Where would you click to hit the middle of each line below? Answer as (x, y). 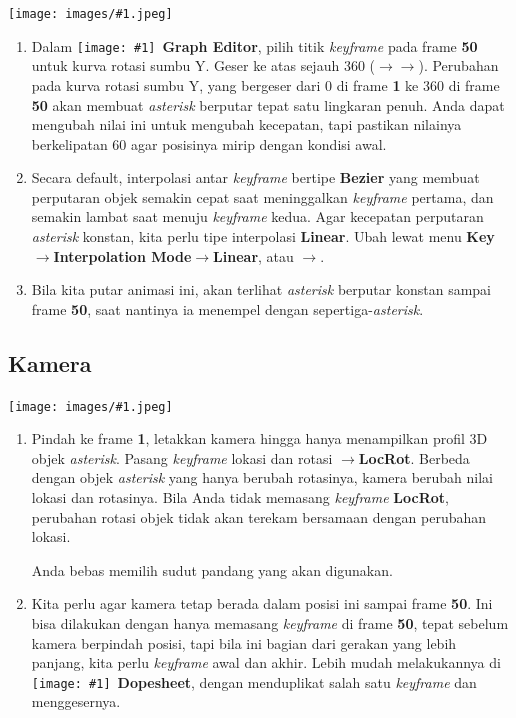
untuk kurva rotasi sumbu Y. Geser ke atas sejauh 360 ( (203, 65)
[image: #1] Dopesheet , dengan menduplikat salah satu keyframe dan (254, 681)
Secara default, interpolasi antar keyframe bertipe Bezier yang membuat (255, 177)
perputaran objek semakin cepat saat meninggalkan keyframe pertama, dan (262, 196)
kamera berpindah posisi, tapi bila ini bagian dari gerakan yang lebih (244, 642)
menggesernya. (76, 701)
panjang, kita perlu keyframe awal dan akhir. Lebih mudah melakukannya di (266, 662)
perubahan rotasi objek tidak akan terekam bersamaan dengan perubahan (259, 516)
